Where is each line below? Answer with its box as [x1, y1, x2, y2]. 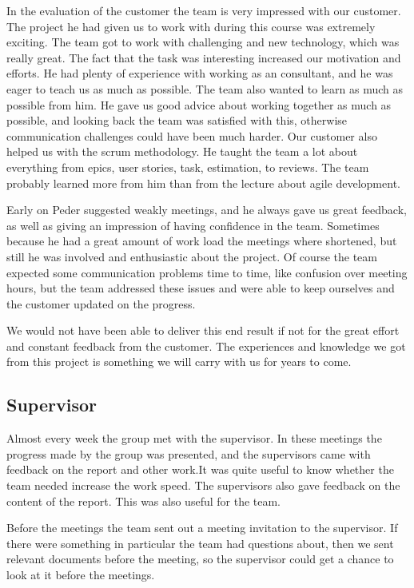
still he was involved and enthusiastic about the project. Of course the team [6, 248, 378, 264]
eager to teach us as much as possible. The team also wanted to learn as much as [6, 80, 404, 97]
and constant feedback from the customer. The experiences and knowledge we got [6, 337, 406, 354]
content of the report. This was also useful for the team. [6, 492, 281, 509]
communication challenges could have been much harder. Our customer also [6, 127, 377, 144]
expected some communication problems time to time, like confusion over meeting [6, 264, 408, 280]
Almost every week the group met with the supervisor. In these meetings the [6, 430, 382, 447]
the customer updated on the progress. [6, 295, 196, 312]
